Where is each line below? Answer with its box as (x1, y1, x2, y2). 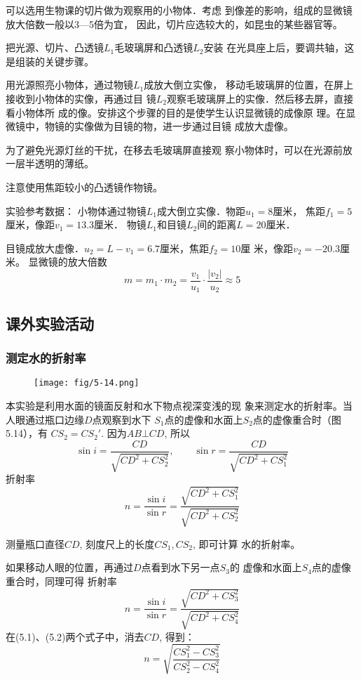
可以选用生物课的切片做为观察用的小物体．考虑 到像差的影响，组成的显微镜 (6, 3, 353, 17)
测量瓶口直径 (6, 536, 64, 551)
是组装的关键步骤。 (6, 53, 94, 68)
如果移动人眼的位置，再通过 (6, 560, 133, 575)
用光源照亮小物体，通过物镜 (6, 77, 133, 92)
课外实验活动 (6, 312, 94, 334)
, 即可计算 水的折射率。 (193, 536, 301, 551)
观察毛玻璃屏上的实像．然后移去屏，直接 (166, 91, 353, 105)
